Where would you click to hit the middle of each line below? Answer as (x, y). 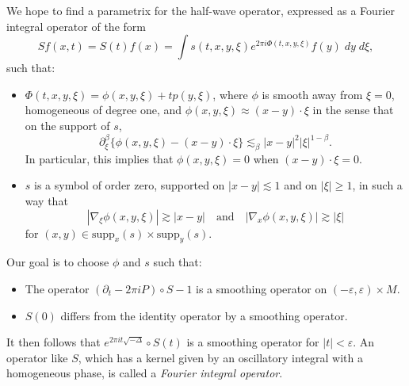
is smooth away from (312, 94)
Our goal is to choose (58, 262)
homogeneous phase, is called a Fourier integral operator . (145, 373)
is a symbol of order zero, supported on (130, 185)
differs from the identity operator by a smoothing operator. (204, 315)
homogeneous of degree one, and (103, 110)
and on (301, 185)
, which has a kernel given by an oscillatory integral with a (220, 357)
